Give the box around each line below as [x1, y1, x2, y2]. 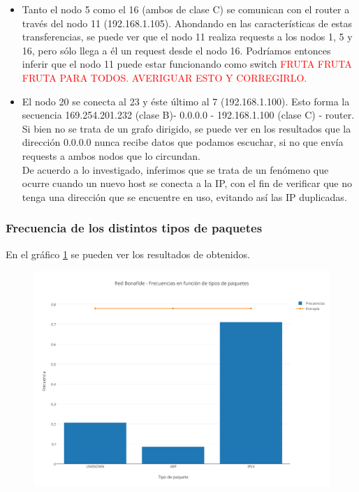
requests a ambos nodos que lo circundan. [22, 148, 200, 163]
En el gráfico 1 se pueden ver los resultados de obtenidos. [6, 246, 250, 261]
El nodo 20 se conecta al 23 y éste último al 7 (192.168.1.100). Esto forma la [22, 94, 350, 108]
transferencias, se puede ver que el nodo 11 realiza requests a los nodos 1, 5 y [22, 29, 353, 44]
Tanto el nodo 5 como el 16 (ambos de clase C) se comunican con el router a [22, 2, 350, 16]
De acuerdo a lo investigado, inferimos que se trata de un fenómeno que [22, 162, 329, 177]
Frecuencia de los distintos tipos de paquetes [6, 219, 263, 237]
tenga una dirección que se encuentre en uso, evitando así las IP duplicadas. [22, 189, 347, 204]
